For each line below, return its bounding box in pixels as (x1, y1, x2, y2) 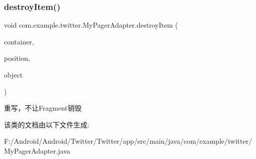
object (4, 70, 23, 79)
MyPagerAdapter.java (4, 145, 70, 156)
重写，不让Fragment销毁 (4, 103, 82, 113)
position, (4, 53, 30, 63)
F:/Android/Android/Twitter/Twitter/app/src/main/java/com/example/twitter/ (4, 136, 252, 146)
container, (4, 36, 34, 46)
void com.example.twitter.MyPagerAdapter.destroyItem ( (4, 20, 178, 30)
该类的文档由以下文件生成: (4, 119, 89, 129)
